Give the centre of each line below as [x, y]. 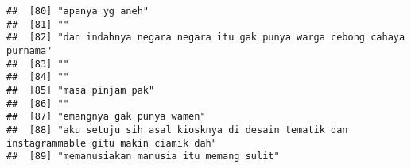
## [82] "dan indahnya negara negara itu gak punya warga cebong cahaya [206, 38]
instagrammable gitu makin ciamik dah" [112, 143]
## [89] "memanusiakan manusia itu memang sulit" [143, 157]
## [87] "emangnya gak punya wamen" [106, 117]
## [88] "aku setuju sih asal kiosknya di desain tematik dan [177, 130]
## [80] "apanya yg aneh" [78, 11]
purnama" [29, 50]
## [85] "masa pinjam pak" [81, 90]
